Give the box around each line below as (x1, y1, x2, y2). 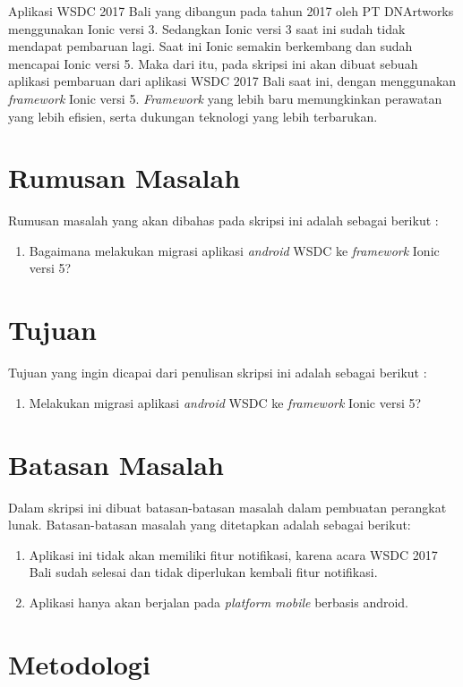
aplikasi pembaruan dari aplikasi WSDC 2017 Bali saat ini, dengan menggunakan (8, 72, 457, 90)
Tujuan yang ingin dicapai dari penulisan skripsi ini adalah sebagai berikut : (8, 363, 427, 382)
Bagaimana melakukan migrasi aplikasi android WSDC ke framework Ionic (29, 241, 440, 259)
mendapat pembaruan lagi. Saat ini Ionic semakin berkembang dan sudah (8, 37, 413, 55)
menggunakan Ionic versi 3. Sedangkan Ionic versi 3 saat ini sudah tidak (8, 19, 406, 38)
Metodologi (8, 645, 150, 682)
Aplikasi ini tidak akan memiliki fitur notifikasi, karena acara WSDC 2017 (29, 545, 438, 564)
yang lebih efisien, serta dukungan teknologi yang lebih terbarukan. (8, 106, 378, 125)
